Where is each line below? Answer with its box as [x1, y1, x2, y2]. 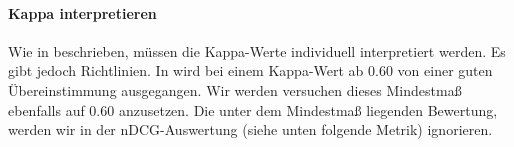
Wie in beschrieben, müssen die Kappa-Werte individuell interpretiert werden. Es [8, 40, 506, 61]
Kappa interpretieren [8, 2, 157, 23]
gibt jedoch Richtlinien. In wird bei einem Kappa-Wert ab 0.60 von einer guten [8, 60, 493, 81]
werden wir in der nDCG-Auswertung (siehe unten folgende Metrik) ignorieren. [8, 119, 493, 140]
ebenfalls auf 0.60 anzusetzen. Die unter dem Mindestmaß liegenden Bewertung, [8, 99, 498, 120]
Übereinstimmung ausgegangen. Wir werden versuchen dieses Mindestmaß [8, 79, 462, 100]
